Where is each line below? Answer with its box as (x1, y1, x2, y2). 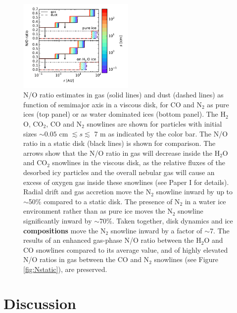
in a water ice (185, 196, 226, 206)
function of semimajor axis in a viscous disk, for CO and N (23, 99, 202, 109)
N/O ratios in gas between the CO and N (23, 254, 149, 265)
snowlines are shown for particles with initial (87, 118, 222, 129)
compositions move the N (23, 225, 106, 235)
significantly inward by (23, 215, 92, 225)
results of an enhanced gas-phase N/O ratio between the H (23, 235, 201, 245)
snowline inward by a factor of (110, 225, 202, 235)
